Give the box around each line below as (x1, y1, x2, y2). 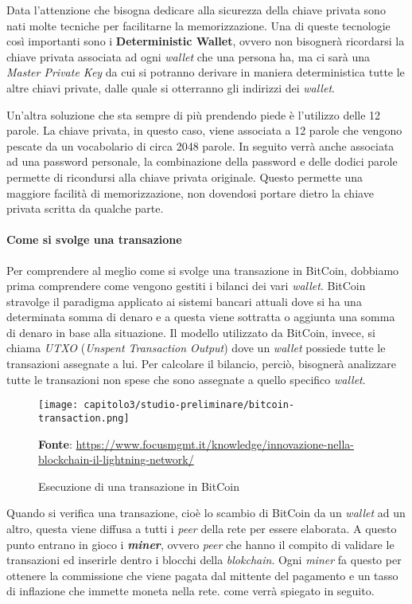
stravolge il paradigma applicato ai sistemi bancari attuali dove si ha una (6, 292, 362, 309)
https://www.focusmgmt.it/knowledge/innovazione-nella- (76, 435, 354, 452)
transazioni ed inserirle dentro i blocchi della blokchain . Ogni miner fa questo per (6, 551, 402, 568)
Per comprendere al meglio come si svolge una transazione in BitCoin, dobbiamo (6, 261, 399, 278)
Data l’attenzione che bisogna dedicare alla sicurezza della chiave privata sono (6, 2, 386, 18)
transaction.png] (38, 412, 130, 424)
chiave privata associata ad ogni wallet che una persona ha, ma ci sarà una (6, 48, 370, 65)
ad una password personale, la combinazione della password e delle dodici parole (6, 153, 398, 170)
